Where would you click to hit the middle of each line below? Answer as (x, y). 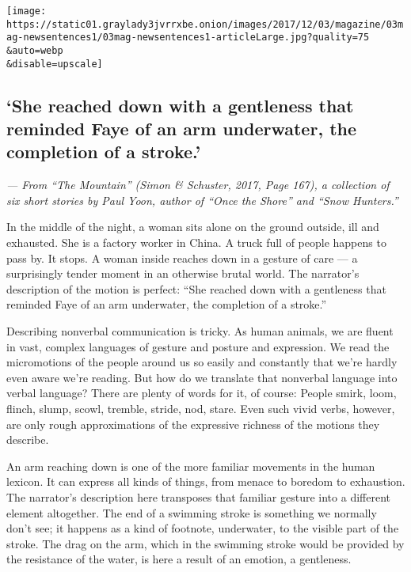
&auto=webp (35, 50)
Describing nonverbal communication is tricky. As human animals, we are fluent (200, 331)
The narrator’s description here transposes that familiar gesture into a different (198, 496)
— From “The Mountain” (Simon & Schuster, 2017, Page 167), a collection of (198, 185)
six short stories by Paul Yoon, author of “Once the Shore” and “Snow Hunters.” (202, 200)
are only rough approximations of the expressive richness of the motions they (193, 424)
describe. (28, 439)
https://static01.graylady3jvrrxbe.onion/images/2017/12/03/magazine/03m (205, 24)
